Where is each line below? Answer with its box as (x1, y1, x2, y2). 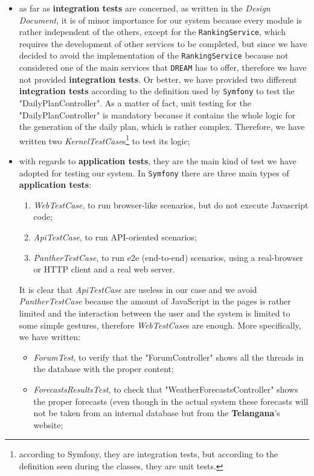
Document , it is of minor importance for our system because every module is (19, 13, 303, 26)
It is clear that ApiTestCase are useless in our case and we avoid (19, 283, 257, 295)
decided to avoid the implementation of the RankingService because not (19, 49, 289, 62)
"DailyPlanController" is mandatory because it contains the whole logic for (19, 108, 296, 121)
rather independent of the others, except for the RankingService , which (19, 25, 286, 38)
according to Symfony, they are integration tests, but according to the (19, 448, 278, 460)
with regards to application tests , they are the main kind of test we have (19, 155, 296, 167)
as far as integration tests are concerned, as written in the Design (19, 2, 271, 14)
